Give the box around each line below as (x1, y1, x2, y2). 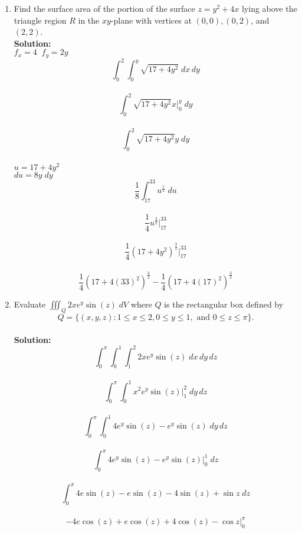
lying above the (241, 2, 297, 14)
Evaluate (14, 298, 46, 310)
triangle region (14, 14, 67, 26)
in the (78, 14, 100, 26)
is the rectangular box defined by (164, 298, 284, 310)
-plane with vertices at (110, 14, 192, 26)
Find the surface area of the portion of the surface (14, 2, 195, 14)
